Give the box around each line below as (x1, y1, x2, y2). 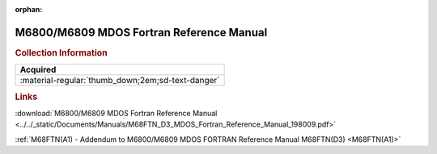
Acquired (19, 65, 57, 76)
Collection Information (15, 47, 108, 58)
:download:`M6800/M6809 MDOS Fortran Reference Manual (15, 108, 218, 118)
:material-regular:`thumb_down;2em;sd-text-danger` (19, 75, 220, 86)
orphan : (15, 5, 43, 14)
